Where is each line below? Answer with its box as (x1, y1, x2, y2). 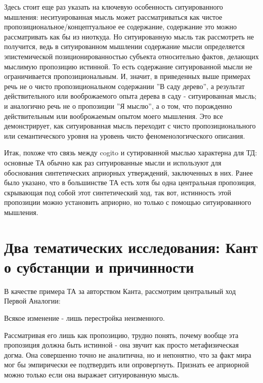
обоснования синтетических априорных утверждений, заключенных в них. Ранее (4, 167, 253, 178)
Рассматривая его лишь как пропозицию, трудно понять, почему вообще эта (4, 329, 239, 340)
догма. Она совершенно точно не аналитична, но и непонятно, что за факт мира (4, 349, 251, 360)
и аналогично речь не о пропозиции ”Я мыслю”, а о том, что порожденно (4, 100, 232, 111)
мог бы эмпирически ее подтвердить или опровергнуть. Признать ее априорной (4, 359, 249, 370)
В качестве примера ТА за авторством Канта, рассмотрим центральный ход (4, 285, 236, 296)
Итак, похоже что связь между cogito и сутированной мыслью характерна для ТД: (4, 147, 257, 158)
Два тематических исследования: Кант (4, 236, 258, 257)
